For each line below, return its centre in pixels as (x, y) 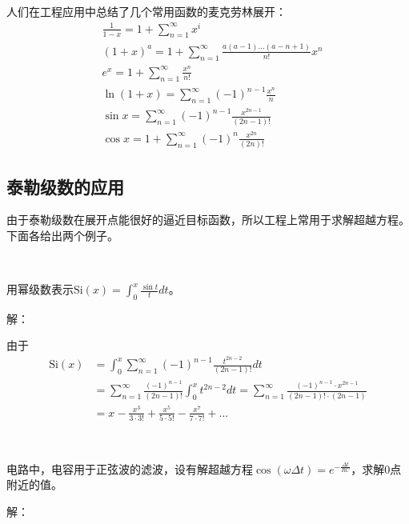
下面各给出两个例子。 (62, 235)
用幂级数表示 (40, 289)
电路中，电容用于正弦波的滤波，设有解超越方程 (130, 468)
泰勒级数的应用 (65, 186)
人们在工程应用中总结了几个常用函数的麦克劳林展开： (146, 11)
